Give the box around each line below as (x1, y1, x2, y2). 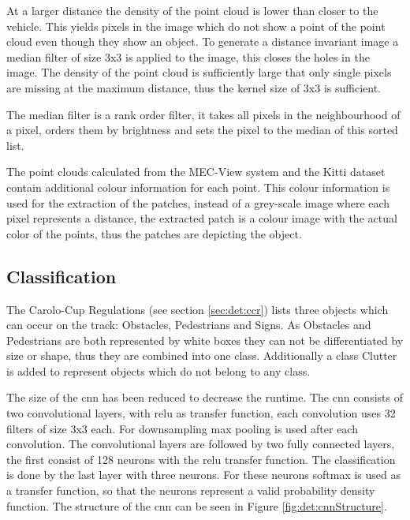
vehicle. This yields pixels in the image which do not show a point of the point (6, 17, 386, 34)
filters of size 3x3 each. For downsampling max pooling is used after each (6, 420, 358, 436)
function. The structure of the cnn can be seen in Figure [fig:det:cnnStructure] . (6, 497, 387, 514)
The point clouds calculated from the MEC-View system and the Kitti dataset (6, 163, 386, 180)
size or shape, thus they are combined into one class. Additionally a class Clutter (6, 347, 397, 364)
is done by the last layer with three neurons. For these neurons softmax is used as (6, 466, 401, 483)
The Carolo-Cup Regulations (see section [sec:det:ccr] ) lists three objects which (6, 301, 389, 317)
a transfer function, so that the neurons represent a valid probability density (6, 482, 375, 499)
